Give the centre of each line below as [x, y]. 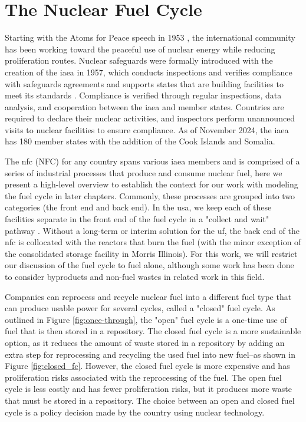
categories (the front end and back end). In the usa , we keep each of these [138, 207]
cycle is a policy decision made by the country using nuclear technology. [135, 412]
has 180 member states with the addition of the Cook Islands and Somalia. [140, 141]
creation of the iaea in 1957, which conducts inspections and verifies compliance [149, 72]
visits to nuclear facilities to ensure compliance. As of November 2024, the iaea [147, 129]
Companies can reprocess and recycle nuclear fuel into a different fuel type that [148, 296]
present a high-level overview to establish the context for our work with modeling [152, 184]
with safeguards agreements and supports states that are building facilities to [144, 83]
